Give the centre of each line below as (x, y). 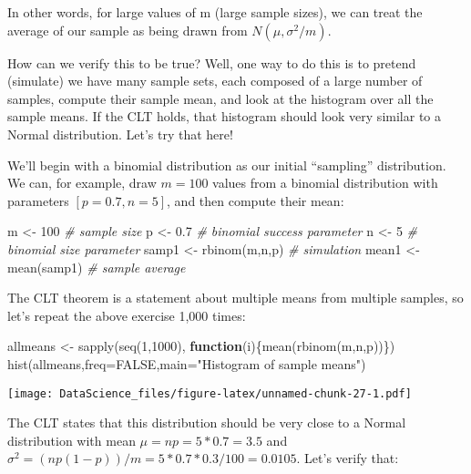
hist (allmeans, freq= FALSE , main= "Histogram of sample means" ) (187, 363)
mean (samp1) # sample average (97, 267)
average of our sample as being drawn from (128, 30)
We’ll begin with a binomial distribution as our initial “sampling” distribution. (227, 165)
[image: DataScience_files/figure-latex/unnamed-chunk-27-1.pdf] (210, 393)
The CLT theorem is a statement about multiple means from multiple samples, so (235, 298)
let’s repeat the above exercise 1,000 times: (127, 315)
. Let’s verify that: (348, 458)
